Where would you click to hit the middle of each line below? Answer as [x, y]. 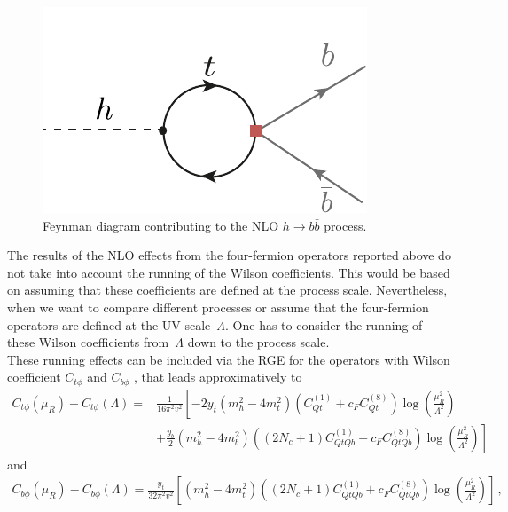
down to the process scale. [258, 342]
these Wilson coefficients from [88, 342]
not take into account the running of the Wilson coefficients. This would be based [229, 272]
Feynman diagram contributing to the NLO [161, 225]
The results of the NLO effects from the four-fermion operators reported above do [229, 255]
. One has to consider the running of [324, 324]
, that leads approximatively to [218, 377]
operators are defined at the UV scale [109, 324]
